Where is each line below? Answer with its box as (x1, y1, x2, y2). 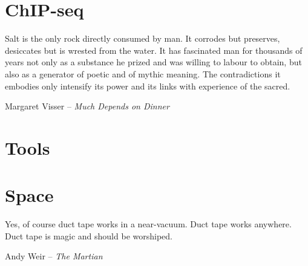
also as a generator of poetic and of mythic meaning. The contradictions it (5, 67, 281, 80)
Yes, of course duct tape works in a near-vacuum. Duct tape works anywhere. (5, 218, 292, 230)
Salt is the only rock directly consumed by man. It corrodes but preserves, (5, 32, 280, 45)
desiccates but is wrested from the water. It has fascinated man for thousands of (5, 44, 303, 56)
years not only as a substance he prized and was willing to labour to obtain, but (5, 56, 302, 68)
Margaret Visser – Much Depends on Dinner (5, 100, 169, 112)
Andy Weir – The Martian (5, 250, 103, 262)
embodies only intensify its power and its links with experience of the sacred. (5, 79, 290, 92)
